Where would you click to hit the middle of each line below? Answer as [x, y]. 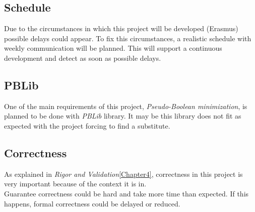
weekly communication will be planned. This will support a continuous [113, 48]
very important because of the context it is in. [75, 184]
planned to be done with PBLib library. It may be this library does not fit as [123, 116]
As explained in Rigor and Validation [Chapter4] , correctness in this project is [123, 174]
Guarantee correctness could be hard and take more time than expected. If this [126, 193]
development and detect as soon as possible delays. [83, 58]
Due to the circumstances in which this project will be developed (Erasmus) [121, 28]
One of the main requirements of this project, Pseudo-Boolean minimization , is [126, 106]
